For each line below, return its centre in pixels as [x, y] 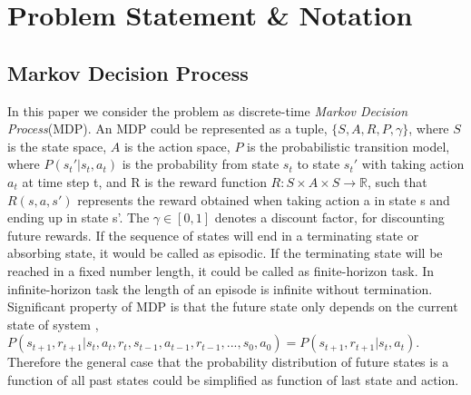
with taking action [413, 164]
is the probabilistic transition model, [348, 146]
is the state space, [57, 146]
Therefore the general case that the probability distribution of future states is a [228, 362]
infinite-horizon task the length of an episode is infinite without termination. [220, 288]
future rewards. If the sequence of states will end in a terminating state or [213, 235]
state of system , [53, 324]
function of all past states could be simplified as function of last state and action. [233, 379]
